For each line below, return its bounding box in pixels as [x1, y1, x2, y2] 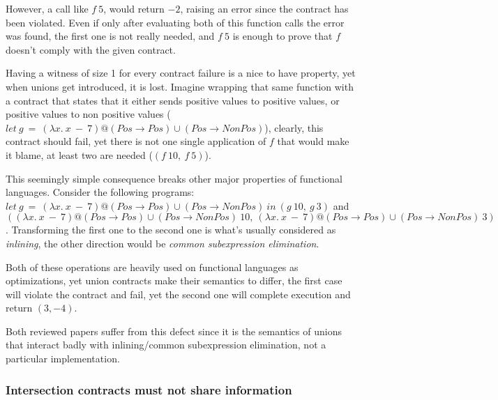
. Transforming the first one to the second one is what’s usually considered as [6, 222, 336, 237]
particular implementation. [6, 351, 120, 366]
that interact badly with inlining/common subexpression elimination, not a [6, 337, 326, 352]
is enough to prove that [232, 29, 333, 43]
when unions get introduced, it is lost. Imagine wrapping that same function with [6, 79, 354, 93]
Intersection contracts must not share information [6, 380, 292, 398]
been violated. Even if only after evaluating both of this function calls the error [6, 15, 345, 29]
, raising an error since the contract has [180, 1, 349, 15]
